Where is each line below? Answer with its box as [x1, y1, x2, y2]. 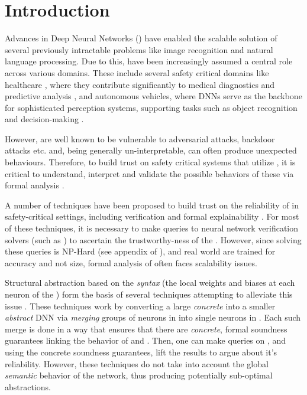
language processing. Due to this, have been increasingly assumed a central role [5, 55, 293, 67]
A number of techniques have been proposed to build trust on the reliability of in [5, 198, 299, 211]
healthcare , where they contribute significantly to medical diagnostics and [5, 78, 275, 90]
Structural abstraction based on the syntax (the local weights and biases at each [5, 276, 295, 289]
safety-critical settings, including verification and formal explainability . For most [5, 210, 299, 223]
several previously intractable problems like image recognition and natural [5, 43, 273, 56]
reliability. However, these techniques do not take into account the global [5, 357, 269, 370]
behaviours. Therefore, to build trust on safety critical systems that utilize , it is [5, 156, 296, 168]
